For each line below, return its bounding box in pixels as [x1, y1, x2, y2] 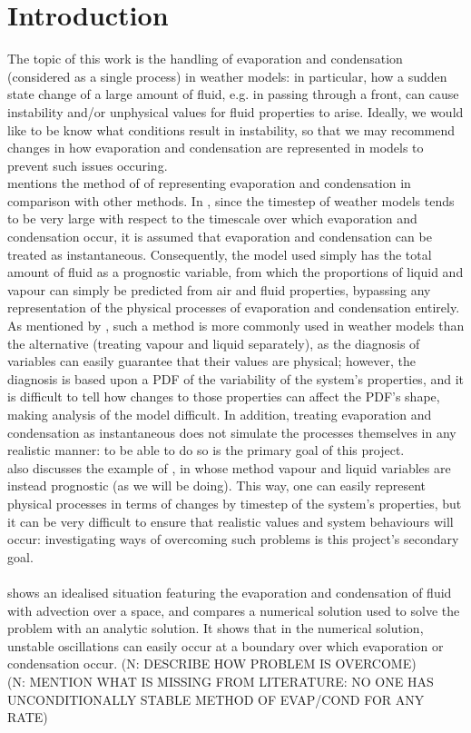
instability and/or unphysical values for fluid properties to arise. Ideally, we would [7, 102, 464, 121]
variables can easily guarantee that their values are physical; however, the [7, 352, 417, 371]
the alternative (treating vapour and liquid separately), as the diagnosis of [7, 333, 420, 352]
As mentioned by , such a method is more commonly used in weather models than [7, 316, 465, 335]
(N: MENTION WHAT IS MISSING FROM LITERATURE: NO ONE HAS [7, 671, 434, 690]
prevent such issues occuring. [7, 155, 168, 174]
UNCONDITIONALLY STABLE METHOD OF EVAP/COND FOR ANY [7, 689, 425, 708]
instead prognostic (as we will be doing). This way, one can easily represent [7, 476, 426, 495]
